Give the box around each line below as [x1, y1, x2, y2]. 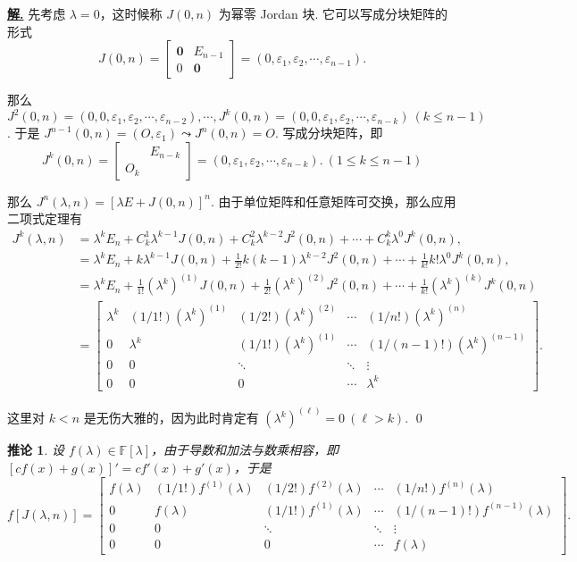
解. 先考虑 [7, 4, 66, 22]
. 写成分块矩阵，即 [274, 123, 383, 142]
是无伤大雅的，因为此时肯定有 [83, 408, 259, 427]
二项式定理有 [7, 209, 82, 228]
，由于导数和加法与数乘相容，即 [151, 440, 339, 459]
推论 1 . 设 [7, 440, 64, 459]
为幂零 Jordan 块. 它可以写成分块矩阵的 [218, 4, 447, 22]
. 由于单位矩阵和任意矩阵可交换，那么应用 [210, 191, 456, 210]
